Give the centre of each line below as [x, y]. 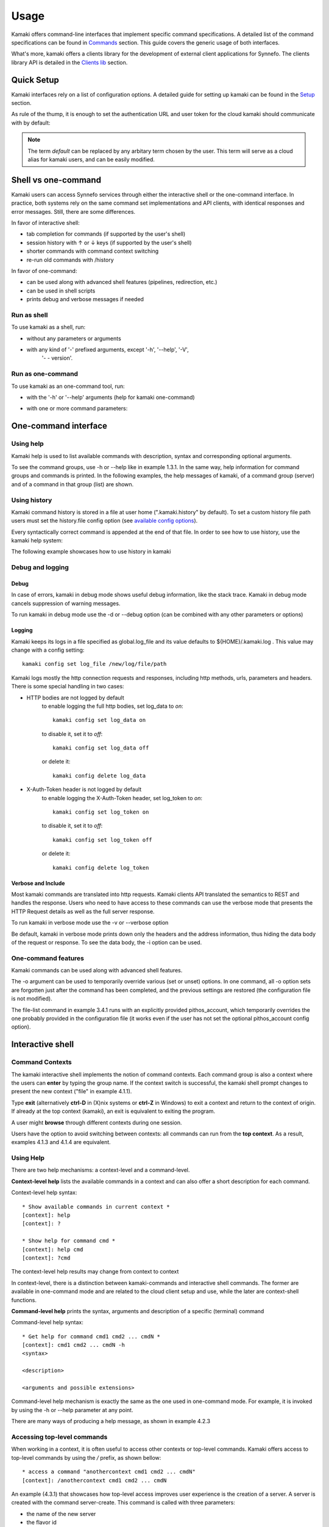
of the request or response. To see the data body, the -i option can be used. [107, 942]
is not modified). [32, 999]
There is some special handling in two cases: [68, 687]
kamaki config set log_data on [99, 720]
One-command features [48, 958]
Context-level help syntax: [44, 1193]
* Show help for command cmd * [69, 1241]
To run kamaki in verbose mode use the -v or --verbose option [90, 923]
